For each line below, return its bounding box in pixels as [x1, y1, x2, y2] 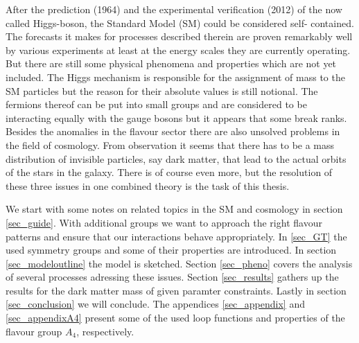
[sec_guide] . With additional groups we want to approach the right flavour [6, 215, 322, 229]
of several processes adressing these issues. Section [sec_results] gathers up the [6, 270, 339, 284]
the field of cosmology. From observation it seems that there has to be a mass [6, 137, 335, 152]
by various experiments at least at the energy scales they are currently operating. [6, 42, 351, 57]
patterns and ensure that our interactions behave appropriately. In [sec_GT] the [6, 229, 347, 243]
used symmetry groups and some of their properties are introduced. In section [6, 243, 337, 257]
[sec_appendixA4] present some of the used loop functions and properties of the [6, 310, 345, 325]
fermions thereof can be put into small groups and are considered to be [6, 97, 307, 112]
